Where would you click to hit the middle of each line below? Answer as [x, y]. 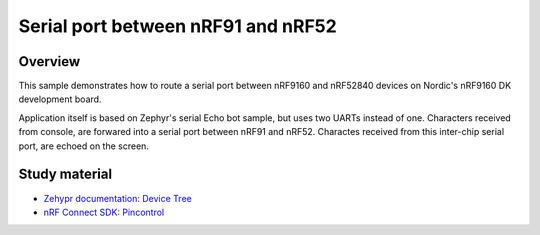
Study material [65, 174]
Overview [49, 61]
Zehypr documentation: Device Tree [117, 198]
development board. [60, 99]
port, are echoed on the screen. [84, 146]
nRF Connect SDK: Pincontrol [104, 212]
